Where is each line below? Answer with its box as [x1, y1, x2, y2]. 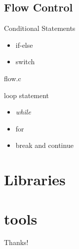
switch [15, 56, 35, 67]
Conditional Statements [4, 23, 76, 33]
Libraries [4, 169, 66, 190]
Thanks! [4, 237, 29, 248]
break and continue [15, 140, 74, 150]
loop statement [4, 90, 49, 100]
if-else [15, 39, 33, 50]
